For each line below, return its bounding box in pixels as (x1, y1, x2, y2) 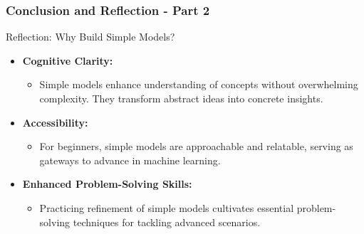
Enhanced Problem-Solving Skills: (22, 176, 192, 191)
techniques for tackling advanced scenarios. (73, 214, 261, 229)
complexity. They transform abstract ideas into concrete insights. (39, 91, 323, 105)
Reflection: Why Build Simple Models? (6, 29, 175, 44)
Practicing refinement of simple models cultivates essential (39, 200, 294, 215)
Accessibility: (22, 115, 88, 129)
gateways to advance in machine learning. (39, 152, 221, 167)
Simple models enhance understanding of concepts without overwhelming (39, 77, 358, 92)
